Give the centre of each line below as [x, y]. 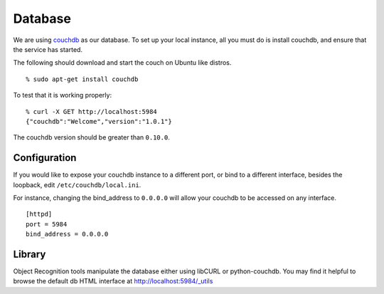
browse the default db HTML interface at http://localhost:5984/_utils [113, 281]
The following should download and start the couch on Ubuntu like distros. [122, 63]
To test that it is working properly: [63, 95]
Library [30, 254]
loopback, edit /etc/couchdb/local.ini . [77, 184]
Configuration [45, 158]
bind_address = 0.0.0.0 [67, 234]
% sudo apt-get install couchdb [82, 79]
